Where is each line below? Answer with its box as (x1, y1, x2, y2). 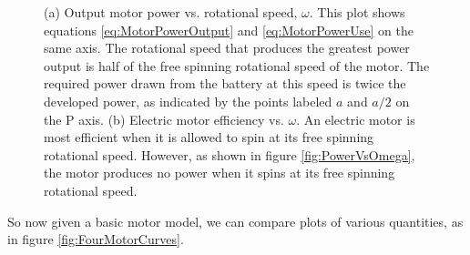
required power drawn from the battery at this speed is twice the (44, 74, 406, 93)
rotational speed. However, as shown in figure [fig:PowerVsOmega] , (44, 145, 415, 164)
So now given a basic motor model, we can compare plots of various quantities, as (7, 211, 464, 230)
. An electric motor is (296, 109, 415, 128)
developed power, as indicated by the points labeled (44, 91, 332, 110)
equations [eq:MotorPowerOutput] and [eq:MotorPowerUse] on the (44, 20, 414, 39)
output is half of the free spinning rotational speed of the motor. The (44, 56, 430, 75)
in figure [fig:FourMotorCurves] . (7, 229, 184, 249)
